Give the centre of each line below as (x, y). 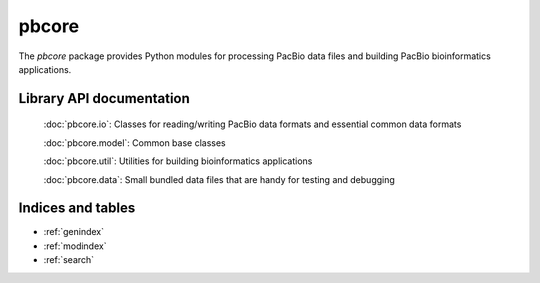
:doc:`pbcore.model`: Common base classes (134, 142)
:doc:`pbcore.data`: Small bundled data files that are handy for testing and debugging (219, 179)
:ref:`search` (69, 260)
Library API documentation (104, 98)
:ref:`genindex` (74, 232)
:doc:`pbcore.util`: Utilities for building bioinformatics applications (178, 161)
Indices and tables (77, 208)
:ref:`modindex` (75, 246)
